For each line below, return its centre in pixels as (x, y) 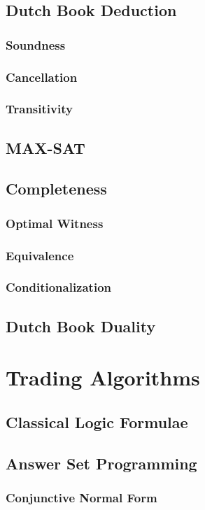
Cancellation (42, 77)
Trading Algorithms (103, 377)
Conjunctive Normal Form (82, 498)
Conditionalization (58, 287)
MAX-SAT (45, 147)
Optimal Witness (55, 223)
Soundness (36, 44)
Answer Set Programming (101, 463)
